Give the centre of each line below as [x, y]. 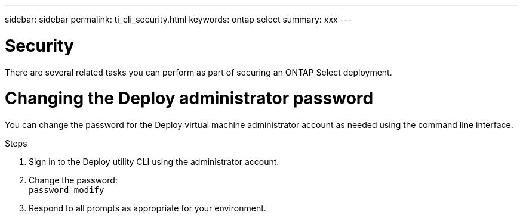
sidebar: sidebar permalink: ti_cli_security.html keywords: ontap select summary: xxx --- [178, 19]
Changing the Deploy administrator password [189, 99]
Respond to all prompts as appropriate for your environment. [147, 208]
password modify [67, 190]
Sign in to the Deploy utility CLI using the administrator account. [154, 162]
